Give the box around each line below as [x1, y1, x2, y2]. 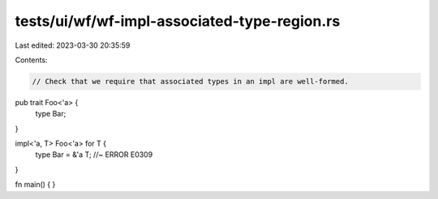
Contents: [15, 55, 48, 65]
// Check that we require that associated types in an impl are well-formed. [32, 77, 349, 86]
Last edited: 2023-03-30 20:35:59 [15, 40, 131, 50]
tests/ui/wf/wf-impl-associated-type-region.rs [15, 12, 341, 30]
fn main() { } [15, 180, 56, 189]
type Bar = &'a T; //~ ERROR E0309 [35, 150, 153, 159]
